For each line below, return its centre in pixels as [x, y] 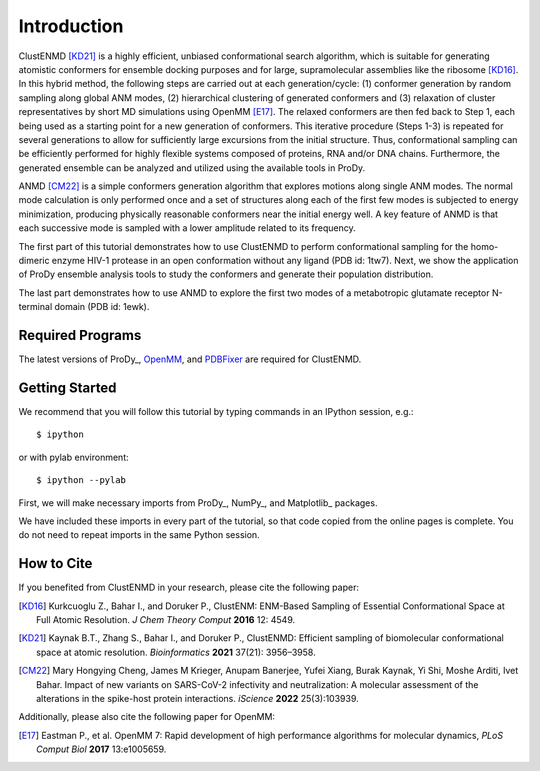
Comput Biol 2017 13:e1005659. [101, 749]
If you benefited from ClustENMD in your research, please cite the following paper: [189, 587]
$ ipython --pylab [81, 480]
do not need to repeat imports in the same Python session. [139, 535]
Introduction [71, 26]
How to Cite [55, 563]
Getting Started [67, 387]
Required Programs [80, 335]
